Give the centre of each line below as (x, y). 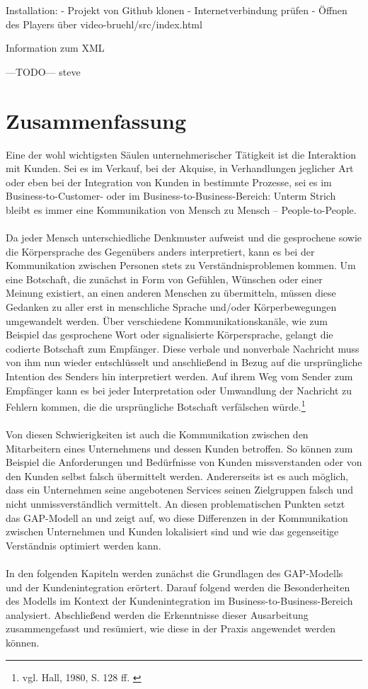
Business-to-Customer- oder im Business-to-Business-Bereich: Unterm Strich (171, 196)
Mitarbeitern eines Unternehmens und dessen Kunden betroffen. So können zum (179, 448)
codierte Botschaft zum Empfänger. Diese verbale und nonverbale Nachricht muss (183, 348)
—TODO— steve (43, 71)
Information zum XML (55, 48)
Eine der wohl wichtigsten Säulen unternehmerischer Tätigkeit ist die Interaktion (181, 154)
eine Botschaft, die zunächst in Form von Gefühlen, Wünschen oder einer (164, 279)
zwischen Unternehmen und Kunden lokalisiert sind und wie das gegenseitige (172, 531)
